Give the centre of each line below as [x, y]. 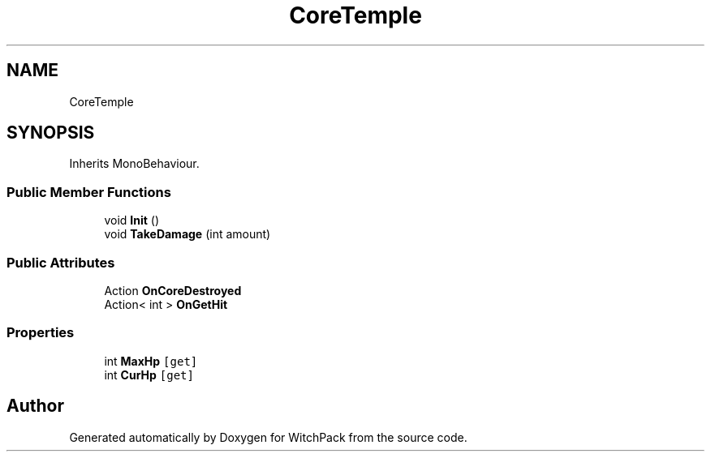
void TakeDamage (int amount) [187, 234]
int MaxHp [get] [151, 361]
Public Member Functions [89, 192]
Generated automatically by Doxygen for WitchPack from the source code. [268, 437]
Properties [41, 333]
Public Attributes [61, 262]
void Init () [132, 220]
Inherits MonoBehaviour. [134, 164]
